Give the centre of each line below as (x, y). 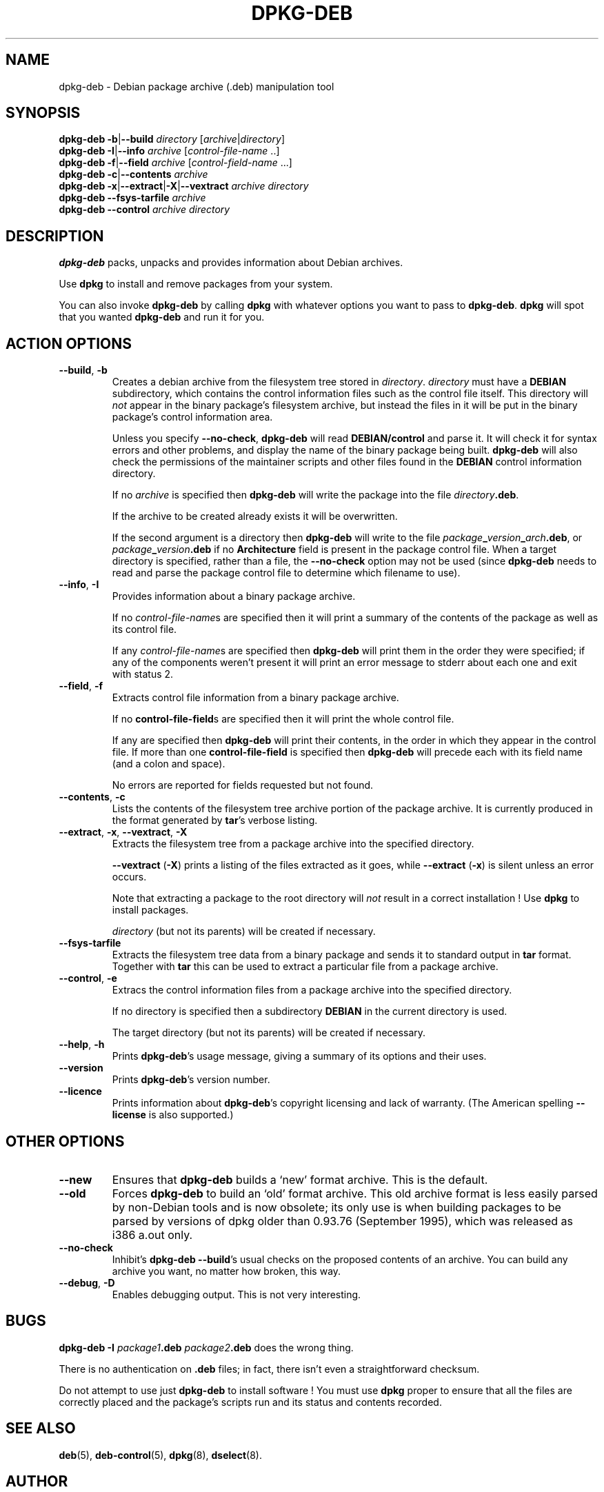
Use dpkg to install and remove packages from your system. (196, 284)
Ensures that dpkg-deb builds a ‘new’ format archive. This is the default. (300, 1179)
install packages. (150, 910)
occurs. (129, 877)
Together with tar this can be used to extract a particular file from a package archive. (305, 967)
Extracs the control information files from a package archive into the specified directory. (312, 990)
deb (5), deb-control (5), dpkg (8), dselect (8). (160, 1455)
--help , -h (82, 1045)
